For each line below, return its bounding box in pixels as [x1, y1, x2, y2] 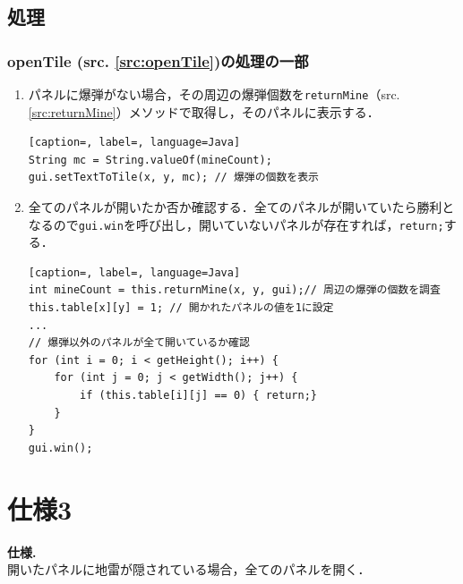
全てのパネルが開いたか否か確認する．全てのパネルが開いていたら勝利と [28, 198, 455, 216]
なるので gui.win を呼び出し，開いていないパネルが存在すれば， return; [28, 215, 444, 233]
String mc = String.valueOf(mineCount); [28, 153, 272, 166]
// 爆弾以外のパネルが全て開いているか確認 [28, 336, 250, 350]
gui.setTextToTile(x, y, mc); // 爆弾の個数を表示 [28, 171, 320, 184]
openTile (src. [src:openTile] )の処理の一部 [7, 49, 309, 72]
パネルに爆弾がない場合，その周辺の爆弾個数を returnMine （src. [28, 85, 400, 103]
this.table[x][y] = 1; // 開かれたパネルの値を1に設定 [28, 301, 334, 315]
